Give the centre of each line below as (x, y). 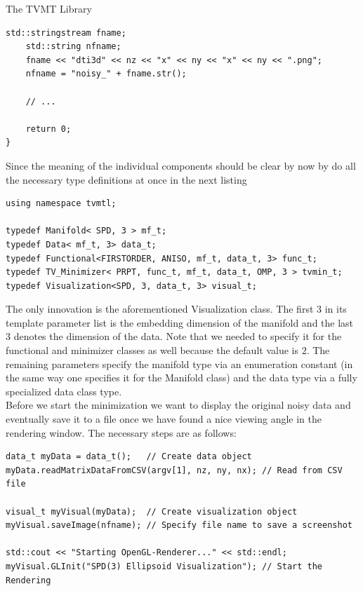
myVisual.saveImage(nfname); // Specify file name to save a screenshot (179, 525)
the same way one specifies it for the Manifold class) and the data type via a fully (181, 378)
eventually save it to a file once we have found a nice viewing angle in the (164, 419)
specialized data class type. (64, 391)
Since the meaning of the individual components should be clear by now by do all (181, 165)
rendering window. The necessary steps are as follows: (121, 432)
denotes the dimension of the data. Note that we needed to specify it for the (178, 336)
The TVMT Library (49, 8)
